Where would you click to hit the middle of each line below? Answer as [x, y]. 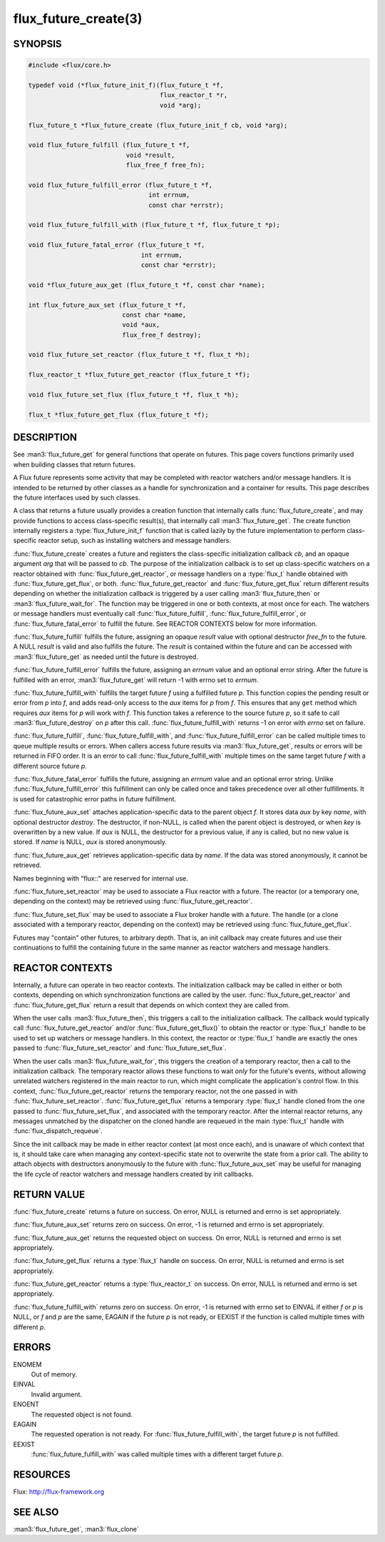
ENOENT [26, 1404]
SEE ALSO [36, 1512]
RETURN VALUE [49, 1194]
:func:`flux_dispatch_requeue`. [58, 1131]
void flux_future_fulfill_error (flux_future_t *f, [120, 185]
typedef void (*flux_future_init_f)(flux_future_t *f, [126, 85]
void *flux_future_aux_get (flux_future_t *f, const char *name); [147, 285]
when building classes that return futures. [74, 465]
